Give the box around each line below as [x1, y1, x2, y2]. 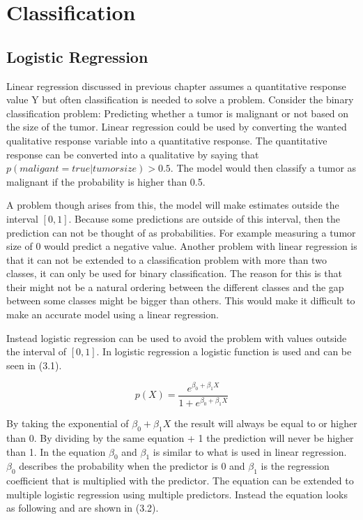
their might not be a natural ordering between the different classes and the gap [6, 279, 344, 294]
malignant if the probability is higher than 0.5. [6, 174, 206, 188]
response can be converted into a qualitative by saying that [6, 147, 259, 161]
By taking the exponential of [6, 416, 129, 431]
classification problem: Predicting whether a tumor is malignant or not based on [6, 105, 349, 120]
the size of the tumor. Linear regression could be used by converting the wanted [6, 119, 347, 134]
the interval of [6, 344, 66, 359]
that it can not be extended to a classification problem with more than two [6, 252, 327, 267]
